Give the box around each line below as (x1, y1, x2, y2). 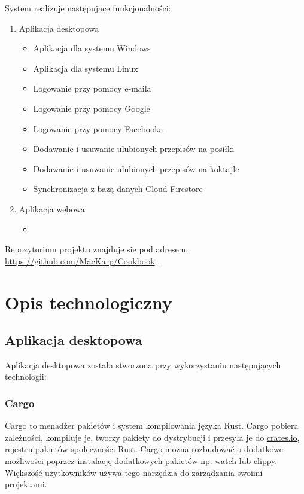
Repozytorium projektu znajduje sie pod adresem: (5, 243, 189, 255)
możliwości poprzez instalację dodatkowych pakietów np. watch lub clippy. (5, 455, 278, 467)
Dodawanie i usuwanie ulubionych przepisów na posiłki (33, 142, 235, 155)
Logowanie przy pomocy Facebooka (33, 122, 163, 135)
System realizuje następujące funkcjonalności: (5, 2, 171, 14)
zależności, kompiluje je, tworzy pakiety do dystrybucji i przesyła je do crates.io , (5, 431, 300, 443)
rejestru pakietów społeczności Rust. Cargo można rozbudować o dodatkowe (5, 443, 283, 455)
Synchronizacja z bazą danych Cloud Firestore (33, 182, 203, 195)
